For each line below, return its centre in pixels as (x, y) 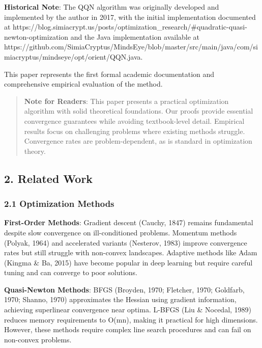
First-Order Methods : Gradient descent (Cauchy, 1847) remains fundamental (129, 222)
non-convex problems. (38, 339)
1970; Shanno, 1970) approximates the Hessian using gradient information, (120, 299)
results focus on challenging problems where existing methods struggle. (135, 131)
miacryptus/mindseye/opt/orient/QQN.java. (74, 56)
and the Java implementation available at (135, 36)
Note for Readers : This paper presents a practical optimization (126, 101)
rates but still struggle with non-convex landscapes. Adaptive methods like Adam (131, 252)
